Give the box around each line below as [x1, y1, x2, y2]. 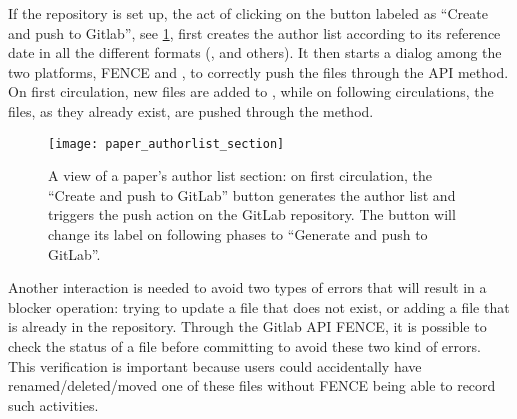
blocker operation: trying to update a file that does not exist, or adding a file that [8, 296, 510, 317]
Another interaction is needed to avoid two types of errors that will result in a [8, 277, 487, 298]
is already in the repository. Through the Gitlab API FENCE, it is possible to [8, 316, 487, 337]
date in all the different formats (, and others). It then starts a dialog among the [8, 42, 502, 63]
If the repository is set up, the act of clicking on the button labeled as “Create [8, 3, 488, 23]
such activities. [8, 394, 99, 415]
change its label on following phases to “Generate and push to [48, 224, 428, 244]
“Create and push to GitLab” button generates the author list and [48, 184, 456, 205]
